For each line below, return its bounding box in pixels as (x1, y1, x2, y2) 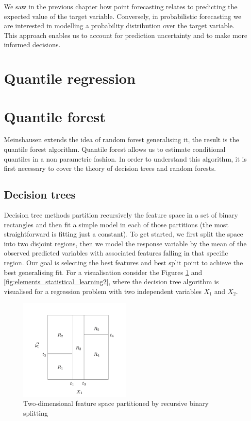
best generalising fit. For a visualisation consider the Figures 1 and (4, 267, 202, 277)
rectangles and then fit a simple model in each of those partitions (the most (4, 219, 229, 229)
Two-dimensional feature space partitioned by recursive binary (23, 398, 209, 408)
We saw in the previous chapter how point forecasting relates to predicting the (4, 1, 237, 11)
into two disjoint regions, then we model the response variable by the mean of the (4, 238, 247, 248)
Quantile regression (4, 68, 136, 88)
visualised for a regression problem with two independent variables (4, 286, 201, 296)
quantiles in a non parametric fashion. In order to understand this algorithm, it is (4, 153, 247, 164)
